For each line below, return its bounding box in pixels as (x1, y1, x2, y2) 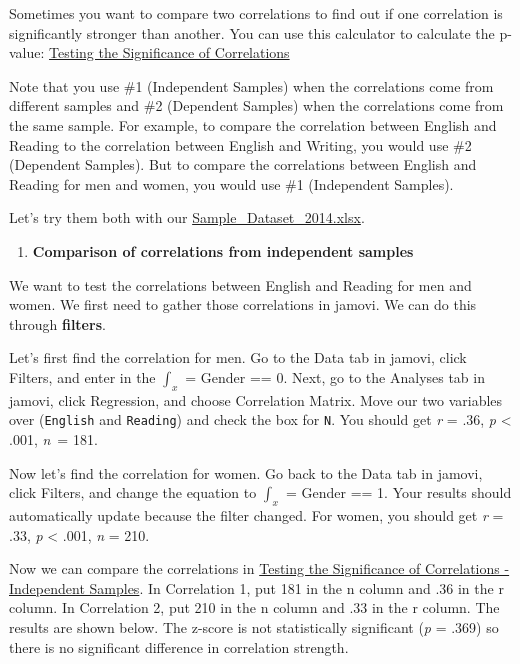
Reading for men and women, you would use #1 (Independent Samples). (9, 173, 454, 194)
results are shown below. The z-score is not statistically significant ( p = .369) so (9, 616, 499, 637)
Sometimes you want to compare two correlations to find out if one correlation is (9, 3, 503, 23)
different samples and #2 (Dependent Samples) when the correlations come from (9, 95, 504, 116)
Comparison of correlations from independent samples (32, 240, 414, 261)
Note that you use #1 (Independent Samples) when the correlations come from (9, 75, 494, 96)
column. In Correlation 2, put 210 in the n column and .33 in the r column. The (9, 597, 500, 618)
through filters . (9, 313, 106, 334)
